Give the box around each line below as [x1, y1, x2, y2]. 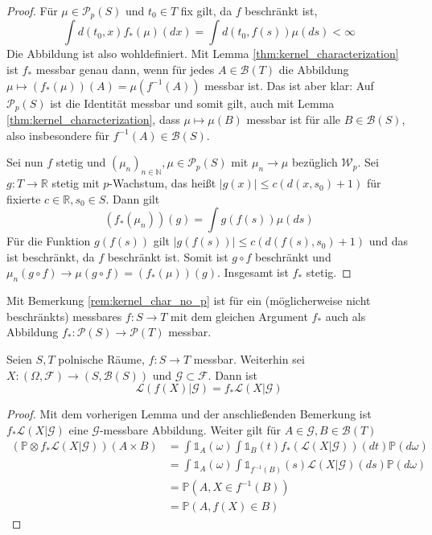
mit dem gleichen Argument [171, 307, 308, 324]
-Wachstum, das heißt [109, 175, 216, 191]
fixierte [6, 190, 41, 207]
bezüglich [291, 154, 338, 171]
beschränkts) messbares [6, 307, 122, 324]
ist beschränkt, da [6, 248, 95, 265]
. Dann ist [208, 366, 257, 383]
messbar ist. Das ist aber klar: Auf [204, 76, 374, 93]
